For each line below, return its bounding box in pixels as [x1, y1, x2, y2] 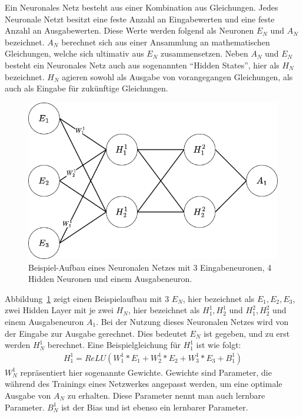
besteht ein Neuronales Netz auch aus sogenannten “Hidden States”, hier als [5, 58, 279, 71]
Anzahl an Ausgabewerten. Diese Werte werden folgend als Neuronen [5, 24, 254, 37]
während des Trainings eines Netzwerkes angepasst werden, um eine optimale [5, 377, 282, 390]
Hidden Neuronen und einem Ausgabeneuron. [28, 272, 192, 285]
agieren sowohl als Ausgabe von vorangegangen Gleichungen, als [62, 70, 293, 83]
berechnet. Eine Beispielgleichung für [47, 339, 181, 351]
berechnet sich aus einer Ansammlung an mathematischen [61, 35, 270, 48]
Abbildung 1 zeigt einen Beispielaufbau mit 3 [5, 292, 169, 304]
